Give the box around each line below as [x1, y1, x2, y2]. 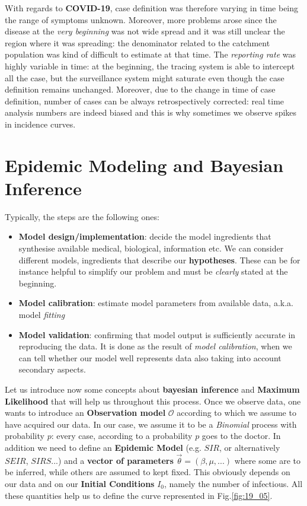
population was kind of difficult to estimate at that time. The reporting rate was [5, 48, 296, 61]
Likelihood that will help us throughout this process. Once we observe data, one [5, 394, 301, 407]
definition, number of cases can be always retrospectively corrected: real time [5, 94, 284, 107]
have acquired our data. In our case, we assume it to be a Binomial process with [5, 418, 297, 430]
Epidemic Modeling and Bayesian [5, 152, 284, 177]
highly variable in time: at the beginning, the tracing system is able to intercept [5, 59, 295, 72]
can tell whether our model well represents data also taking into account [18, 351, 282, 364]
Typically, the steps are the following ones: [5, 210, 159, 222]
